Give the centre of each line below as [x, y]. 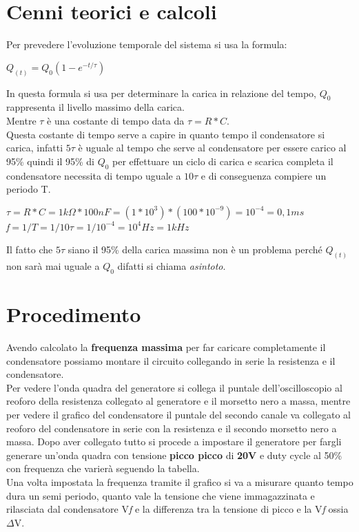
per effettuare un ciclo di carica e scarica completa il [223, 161]
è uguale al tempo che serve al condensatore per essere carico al [212, 148]
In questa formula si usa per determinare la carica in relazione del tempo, [162, 93]
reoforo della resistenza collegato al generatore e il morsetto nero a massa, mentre [178, 401]
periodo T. [29, 189]
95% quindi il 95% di [50, 161]
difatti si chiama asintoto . [172, 266]
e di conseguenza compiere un [264, 175]
